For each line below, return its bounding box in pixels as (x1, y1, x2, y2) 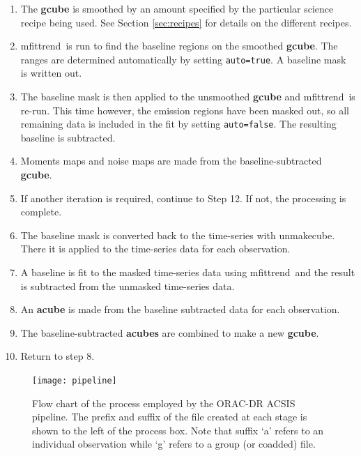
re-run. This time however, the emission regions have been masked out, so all (20, 102, 349, 117)
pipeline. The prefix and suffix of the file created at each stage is (32, 409, 307, 424)
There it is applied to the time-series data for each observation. (20, 241, 291, 256)
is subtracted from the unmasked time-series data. (20, 278, 235, 293)
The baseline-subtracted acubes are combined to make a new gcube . (20, 325, 319, 340)
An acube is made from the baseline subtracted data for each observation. (20, 302, 340, 317)
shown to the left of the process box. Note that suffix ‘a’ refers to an (32, 423, 324, 437)
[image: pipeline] (32, 376, 117, 386)
